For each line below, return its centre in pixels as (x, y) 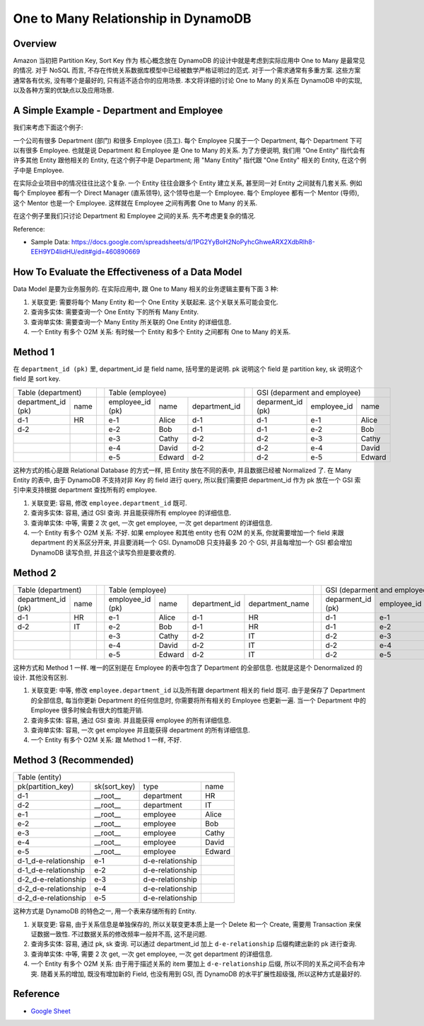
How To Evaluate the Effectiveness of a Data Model (128, 272)
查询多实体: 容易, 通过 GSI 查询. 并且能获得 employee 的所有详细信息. (131, 720)
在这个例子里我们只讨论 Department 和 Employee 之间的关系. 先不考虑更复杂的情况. (134, 216)
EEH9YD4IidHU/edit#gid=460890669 (86, 252)
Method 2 (35, 572)
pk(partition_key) (46, 787)
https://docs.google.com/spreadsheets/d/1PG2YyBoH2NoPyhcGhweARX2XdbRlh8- (193, 242)
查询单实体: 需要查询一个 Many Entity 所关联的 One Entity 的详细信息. (131, 321)
